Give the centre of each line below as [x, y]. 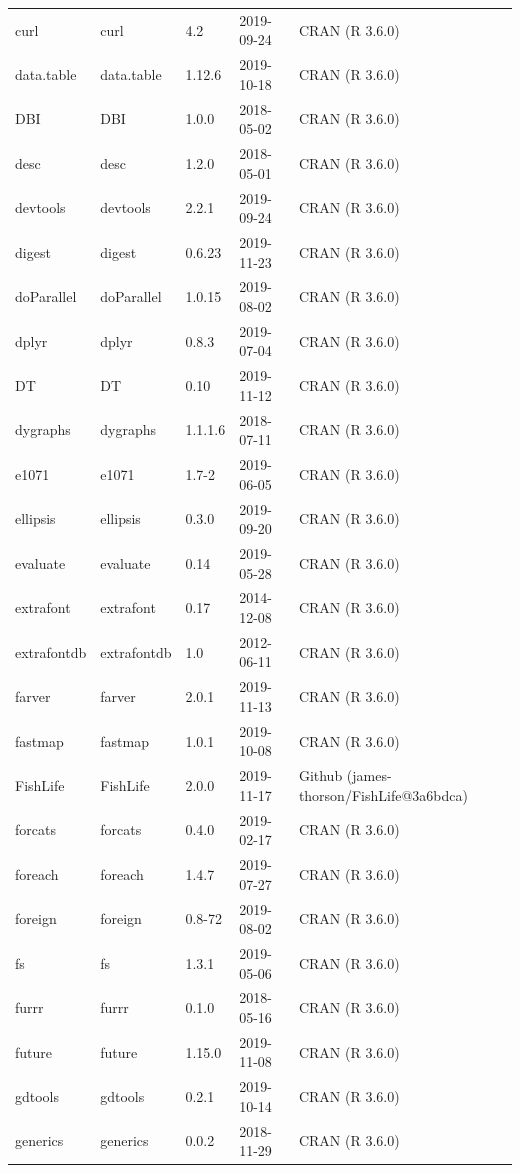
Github [320, 775]
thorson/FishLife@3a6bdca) [383, 794]
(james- [369, 775]
